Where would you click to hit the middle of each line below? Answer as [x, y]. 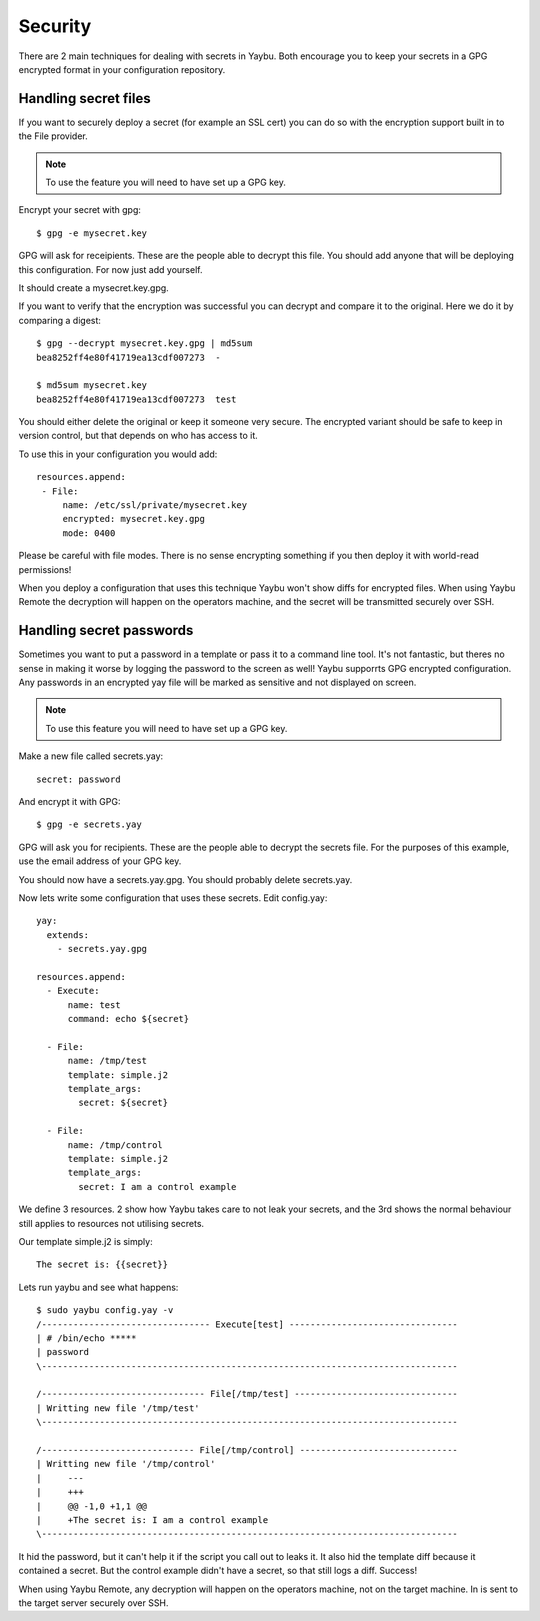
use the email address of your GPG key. [100, 861]
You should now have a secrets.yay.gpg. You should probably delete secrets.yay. [185, 879]
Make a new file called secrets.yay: [91, 756]
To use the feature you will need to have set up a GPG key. [166, 182]
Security [55, 26]
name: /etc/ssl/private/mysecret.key [155, 505]
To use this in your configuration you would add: [118, 454]
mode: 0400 [89, 533]
